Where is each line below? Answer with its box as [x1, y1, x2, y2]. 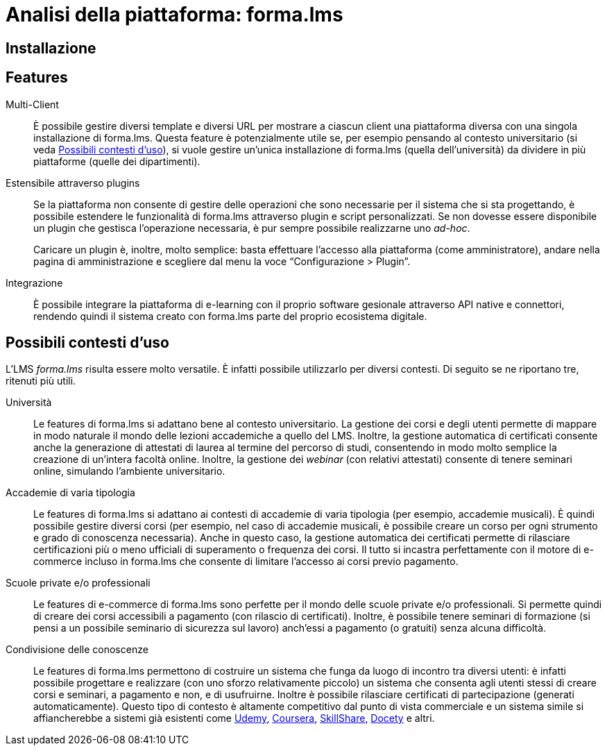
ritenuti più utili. [6, 375, 76, 387]
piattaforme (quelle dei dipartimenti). [33, 155, 200, 167]
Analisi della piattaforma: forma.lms [6, 3, 343, 26]
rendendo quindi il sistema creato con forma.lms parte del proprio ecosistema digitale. [33, 310, 427, 322]
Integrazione [6, 276, 63, 289]
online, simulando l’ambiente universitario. [33, 465, 225, 478]
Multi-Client [6, 98, 59, 110]
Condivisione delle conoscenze [6, 643, 148, 656]
